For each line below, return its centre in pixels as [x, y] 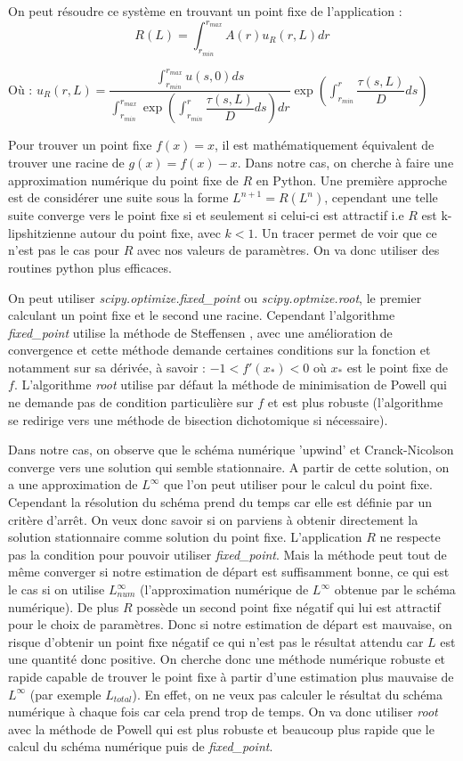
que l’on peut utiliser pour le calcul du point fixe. [298, 484]
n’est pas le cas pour [64, 250]
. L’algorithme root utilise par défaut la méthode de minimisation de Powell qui [230, 385]
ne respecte [410, 537]
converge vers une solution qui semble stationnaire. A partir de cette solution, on [229, 466]
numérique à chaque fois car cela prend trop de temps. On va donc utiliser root [223, 712]
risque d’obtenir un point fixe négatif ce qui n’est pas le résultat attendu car [216, 641]
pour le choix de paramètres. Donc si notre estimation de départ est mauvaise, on [230, 624]
